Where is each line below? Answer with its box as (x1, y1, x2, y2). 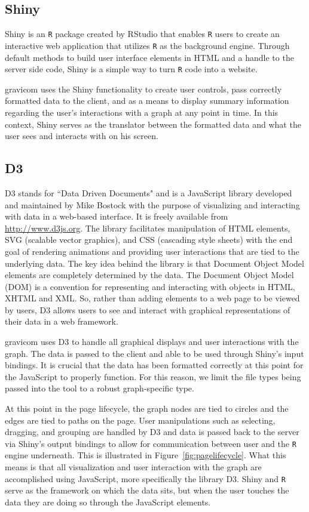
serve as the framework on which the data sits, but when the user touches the (5, 484, 289, 496)
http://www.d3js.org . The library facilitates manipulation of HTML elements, (5, 221, 290, 234)
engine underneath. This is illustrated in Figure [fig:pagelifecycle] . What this (5, 449, 286, 461)
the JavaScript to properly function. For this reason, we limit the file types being (5, 370, 301, 383)
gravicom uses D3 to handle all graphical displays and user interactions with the (5, 335, 299, 348)
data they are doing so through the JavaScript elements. (5, 495, 211, 508)
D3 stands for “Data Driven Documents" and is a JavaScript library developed (5, 186, 292, 199)
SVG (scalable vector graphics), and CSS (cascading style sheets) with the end (5, 233, 293, 246)
